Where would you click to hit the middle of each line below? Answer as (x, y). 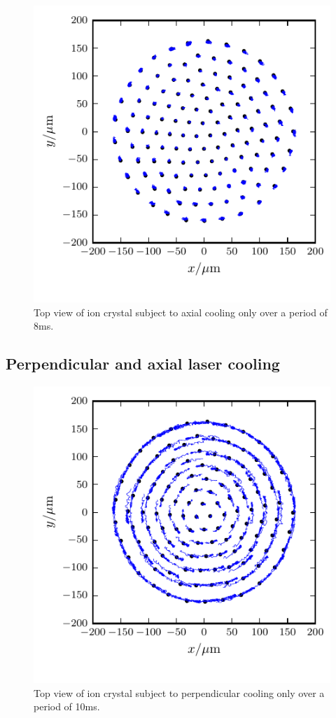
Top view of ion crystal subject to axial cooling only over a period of (181, 312)
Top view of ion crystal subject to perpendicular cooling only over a (179, 692)
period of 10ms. (67, 706)
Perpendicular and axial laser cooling (143, 364)
